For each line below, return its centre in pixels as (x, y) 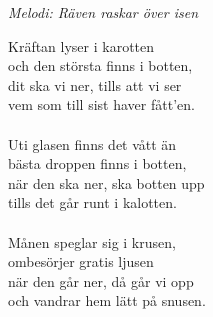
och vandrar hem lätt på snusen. (107, 300)
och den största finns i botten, (100, 65)
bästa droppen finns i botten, (97, 163)
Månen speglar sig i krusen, (92, 241)
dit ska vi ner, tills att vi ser (95, 84)
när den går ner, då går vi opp (101, 280)
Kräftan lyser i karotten (81, 45)
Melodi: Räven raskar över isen (103, 12)
